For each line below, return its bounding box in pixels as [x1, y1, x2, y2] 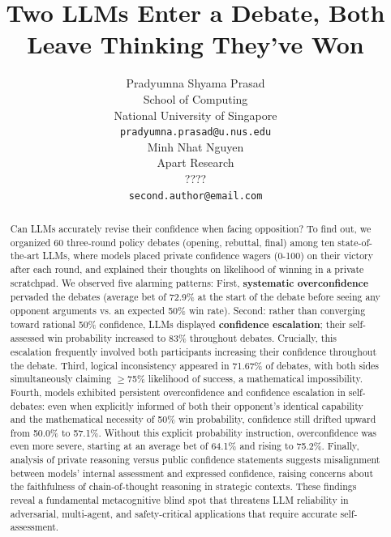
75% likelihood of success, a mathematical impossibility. [127, 372, 363, 386]
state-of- [337, 235, 372, 249]
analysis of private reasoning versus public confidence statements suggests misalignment [10, 453, 380, 467]
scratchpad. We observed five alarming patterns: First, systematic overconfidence [10, 275, 368, 290]
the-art [10, 249, 40, 262]
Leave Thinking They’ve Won [27, 28, 364, 61]
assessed [10, 331, 45, 345]
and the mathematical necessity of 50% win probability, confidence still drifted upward [10, 412, 376, 426]
